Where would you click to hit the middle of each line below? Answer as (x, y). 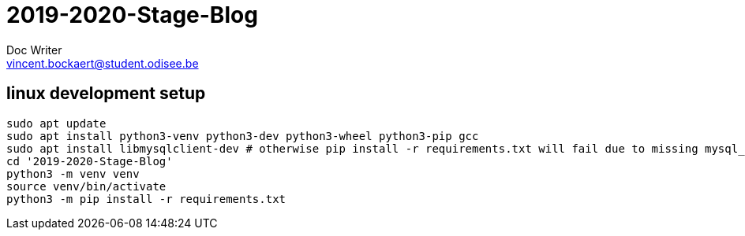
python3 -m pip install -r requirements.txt (146, 199)
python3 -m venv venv (73, 173)
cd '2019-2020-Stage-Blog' (90, 161)
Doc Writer (34, 50)
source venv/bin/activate (86, 186)
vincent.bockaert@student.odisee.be (103, 63)
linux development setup (106, 94)
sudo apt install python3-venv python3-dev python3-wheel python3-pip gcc (243, 136)
